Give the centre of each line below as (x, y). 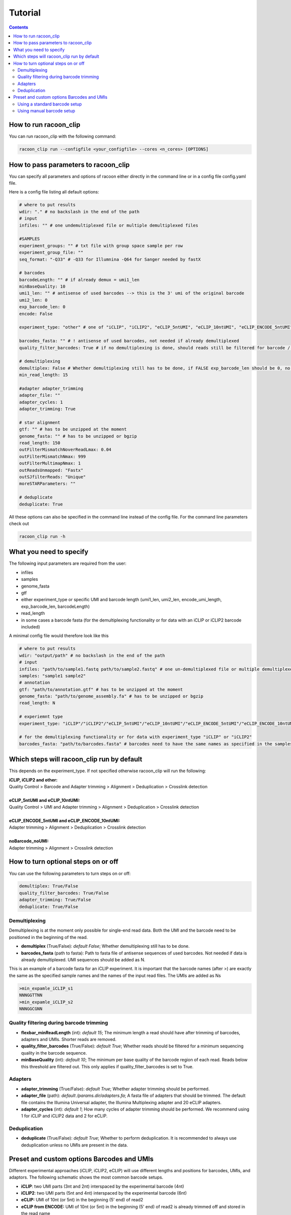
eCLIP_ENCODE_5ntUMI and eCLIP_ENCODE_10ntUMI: (65, 821)
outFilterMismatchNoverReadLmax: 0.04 (65, 450)
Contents (19, 27)
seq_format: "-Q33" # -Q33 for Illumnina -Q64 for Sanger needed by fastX (110, 259)
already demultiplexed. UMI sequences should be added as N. (83, 959)
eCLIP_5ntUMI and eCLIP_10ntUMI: (44, 800)
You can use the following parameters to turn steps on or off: (70, 873)
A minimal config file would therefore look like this (59, 636)
